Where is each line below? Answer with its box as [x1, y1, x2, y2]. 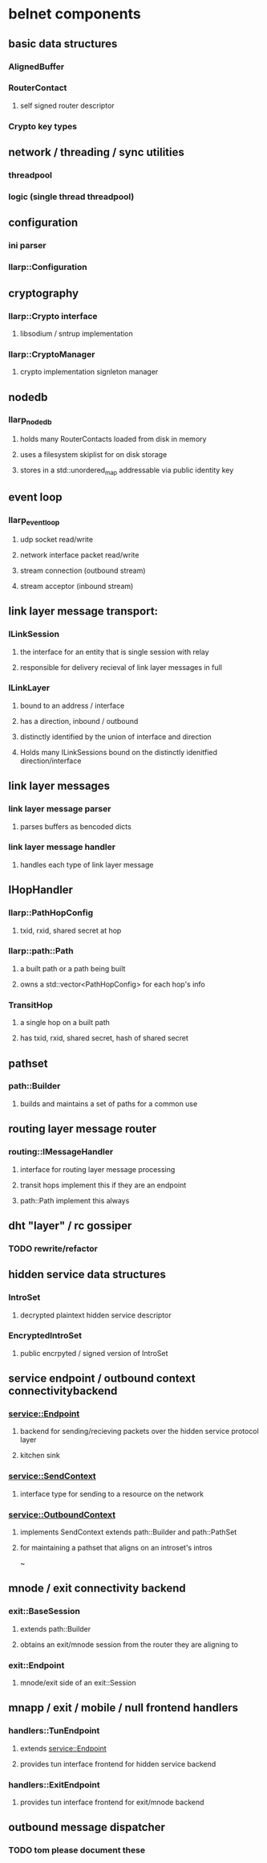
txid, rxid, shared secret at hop [19, 925, 122, 935]
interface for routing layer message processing [19, 1164, 176, 1174]
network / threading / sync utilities [8, 145, 184, 159]
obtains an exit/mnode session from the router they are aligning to [19, 1640, 239, 1649]
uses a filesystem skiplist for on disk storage [19, 450, 168, 460]
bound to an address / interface [19, 701, 125, 710]
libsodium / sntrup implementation [19, 329, 134, 338]
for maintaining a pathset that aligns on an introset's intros [19, 1543, 212, 1553]
